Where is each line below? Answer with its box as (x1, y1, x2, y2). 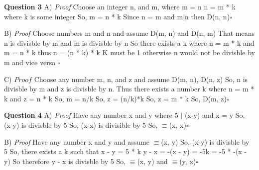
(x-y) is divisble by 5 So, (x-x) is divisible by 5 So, (4, 119, 158, 130)
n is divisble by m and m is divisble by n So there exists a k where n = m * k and (4, 37, 255, 48)
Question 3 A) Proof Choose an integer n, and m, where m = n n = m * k (4, 1, 236, 11)
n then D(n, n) (185, 11, 230, 21)
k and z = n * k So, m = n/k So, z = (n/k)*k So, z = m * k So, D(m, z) (4, 93, 227, 103)
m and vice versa (4, 57, 56, 67)
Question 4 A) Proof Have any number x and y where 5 (4, 110, 178, 120)
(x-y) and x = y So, (184, 110, 245, 120)
